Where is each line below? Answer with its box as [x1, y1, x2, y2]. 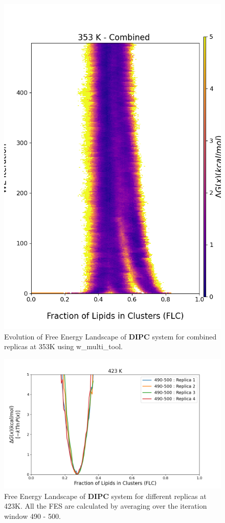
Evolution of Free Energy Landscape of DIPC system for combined [4, 331, 217, 342]
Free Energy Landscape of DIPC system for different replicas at [4, 490, 207, 501]
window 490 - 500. [4, 510, 61, 521]
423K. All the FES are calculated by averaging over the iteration [4, 501, 207, 511]
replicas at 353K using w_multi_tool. [4, 341, 123, 352]
